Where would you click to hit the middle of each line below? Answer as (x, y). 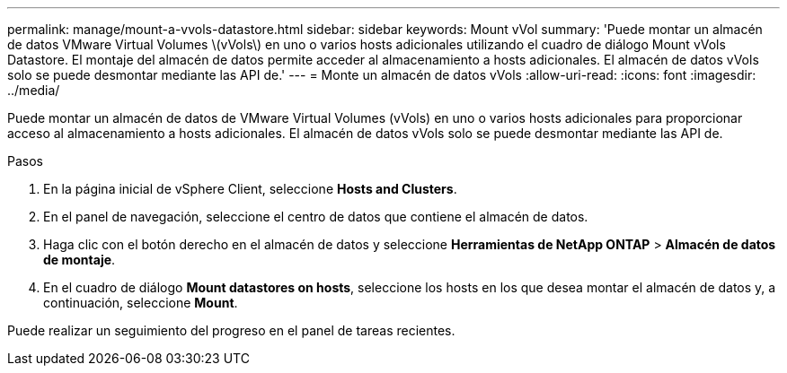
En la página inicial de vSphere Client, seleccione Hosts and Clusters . (250, 189)
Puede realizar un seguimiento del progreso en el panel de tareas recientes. (231, 330)
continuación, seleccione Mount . (141, 303)
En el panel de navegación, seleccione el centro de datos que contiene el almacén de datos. (316, 217)
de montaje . (80, 260)
